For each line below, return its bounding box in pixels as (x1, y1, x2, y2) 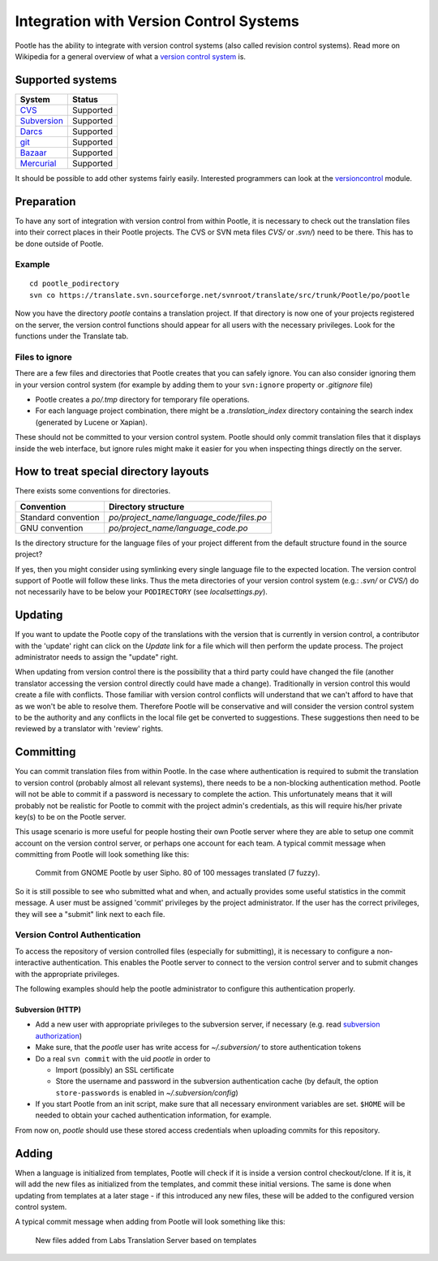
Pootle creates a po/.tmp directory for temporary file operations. (35, 394, 250, 404)
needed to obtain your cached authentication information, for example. (35, 1110, 272, 1120)
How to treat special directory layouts (15, 465, 209, 479)
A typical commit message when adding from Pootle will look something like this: (15, 1217, 286, 1227)
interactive (15, 958, 51, 967)
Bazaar (19, 147, 48, 158)
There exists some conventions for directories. (15, 486, 171, 496)
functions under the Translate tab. (15, 331, 129, 341)
